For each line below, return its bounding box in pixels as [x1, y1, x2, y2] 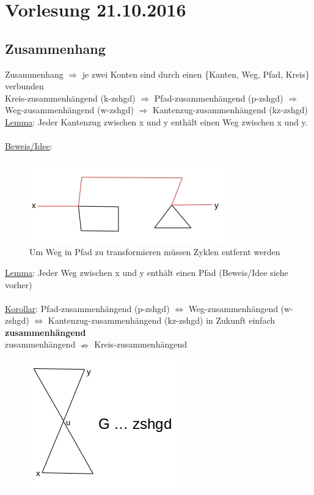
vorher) [5, 278, 32, 291]
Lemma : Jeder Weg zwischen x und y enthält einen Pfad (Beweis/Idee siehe [5, 266, 288, 278]
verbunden [5, 80, 44, 92]
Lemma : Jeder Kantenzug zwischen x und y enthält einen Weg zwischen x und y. [5, 115, 308, 128]
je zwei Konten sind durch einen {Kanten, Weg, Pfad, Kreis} [82, 67, 310, 80]
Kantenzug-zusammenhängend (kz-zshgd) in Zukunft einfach [48, 314, 275, 327]
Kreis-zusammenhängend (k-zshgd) [5, 91, 136, 104]
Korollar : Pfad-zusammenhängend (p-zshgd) [5, 302, 170, 314]
